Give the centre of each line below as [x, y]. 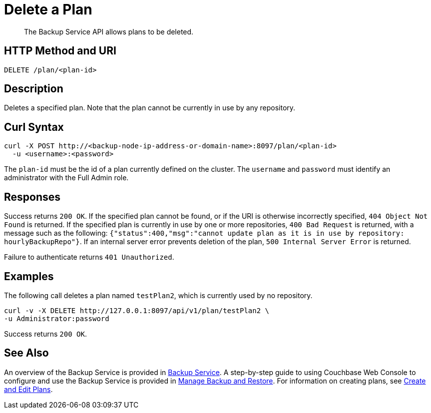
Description [34, 89]
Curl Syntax [34, 127]
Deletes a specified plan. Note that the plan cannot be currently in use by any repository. [150, 108]
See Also [26, 353]
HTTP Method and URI [60, 51]
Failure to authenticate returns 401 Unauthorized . [89, 257]
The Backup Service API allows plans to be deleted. [109, 31]
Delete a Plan [48, 9]
